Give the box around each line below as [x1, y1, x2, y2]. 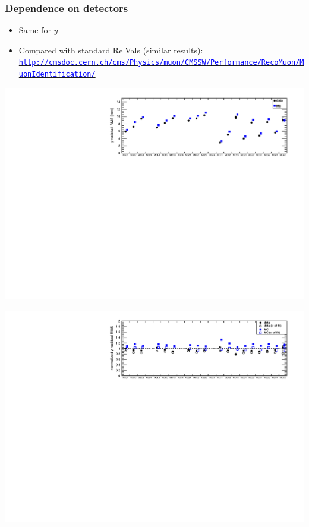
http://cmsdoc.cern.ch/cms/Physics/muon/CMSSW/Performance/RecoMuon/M [18, 58, 304, 67]
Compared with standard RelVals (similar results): [18, 43, 203, 56]
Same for [18, 24, 51, 36]
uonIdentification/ [18, 70, 96, 79]
